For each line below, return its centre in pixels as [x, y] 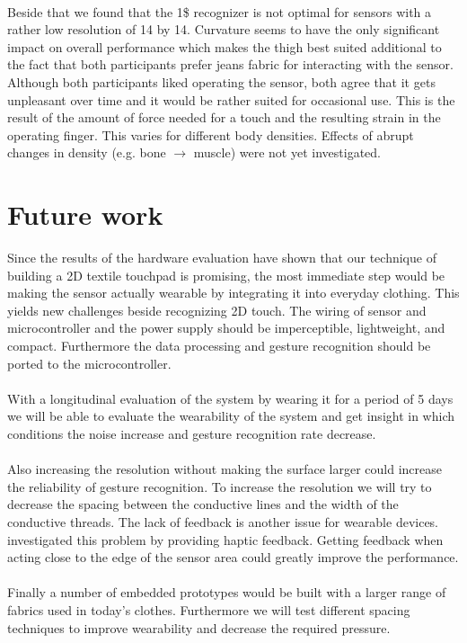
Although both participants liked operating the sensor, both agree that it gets [221, 81]
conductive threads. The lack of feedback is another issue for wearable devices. [223, 521]
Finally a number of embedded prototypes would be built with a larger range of [227, 592]
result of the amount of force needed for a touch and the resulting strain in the [224, 117]
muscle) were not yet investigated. [287, 152]
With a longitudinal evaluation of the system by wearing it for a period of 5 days [230, 398]
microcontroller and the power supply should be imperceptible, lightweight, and [226, 328]
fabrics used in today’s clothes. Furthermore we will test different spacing [209, 609]
